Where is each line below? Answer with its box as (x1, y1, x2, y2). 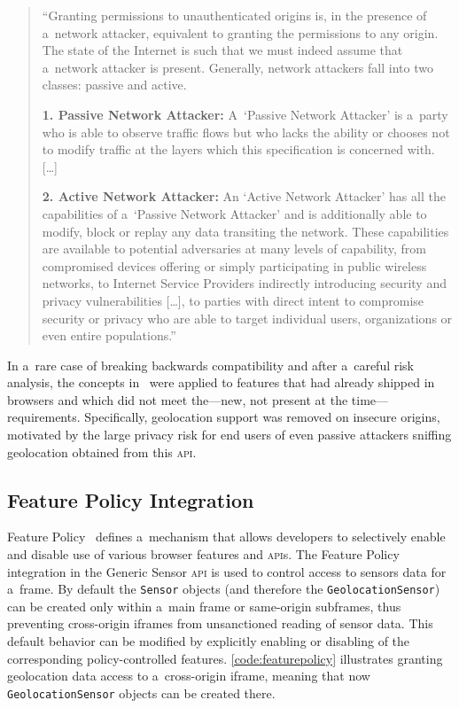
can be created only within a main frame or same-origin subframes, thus (7, 596, 401, 615)
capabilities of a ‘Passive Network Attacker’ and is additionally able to (42, 204, 427, 222)
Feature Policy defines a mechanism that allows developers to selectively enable (7, 527, 446, 546)
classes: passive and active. (42, 75, 187, 94)
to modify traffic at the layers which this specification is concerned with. (42, 140, 435, 159)
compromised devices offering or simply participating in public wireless (42, 256, 427, 275)
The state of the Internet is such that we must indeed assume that (42, 41, 403, 59)
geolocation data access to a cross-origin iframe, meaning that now (7, 666, 370, 685)
